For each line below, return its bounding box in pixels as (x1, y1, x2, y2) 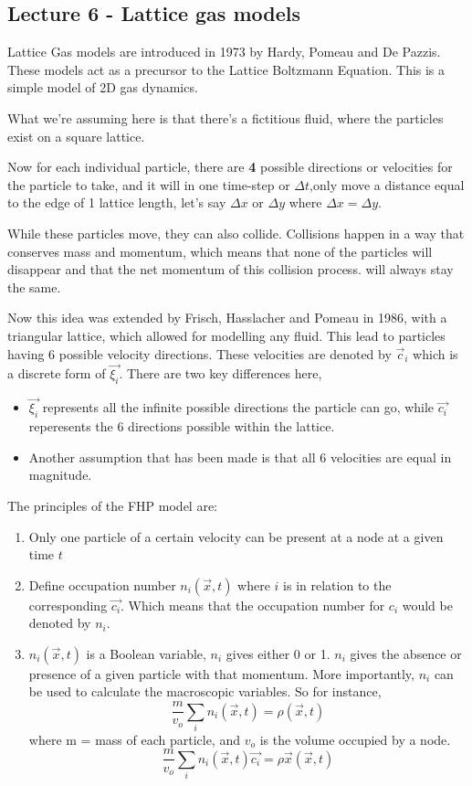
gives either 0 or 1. (226, 643, 330, 663)
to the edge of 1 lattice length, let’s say (7, 193, 226, 212)
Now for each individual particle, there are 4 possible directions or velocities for (7, 157, 453, 176)
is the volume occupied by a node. (259, 729, 451, 749)
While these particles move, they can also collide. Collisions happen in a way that (7, 223, 465, 242)
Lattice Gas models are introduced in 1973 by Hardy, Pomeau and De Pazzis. (7, 42, 441, 61)
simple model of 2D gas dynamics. (7, 78, 198, 97)
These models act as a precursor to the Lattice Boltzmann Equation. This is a (7, 59, 446, 79)
